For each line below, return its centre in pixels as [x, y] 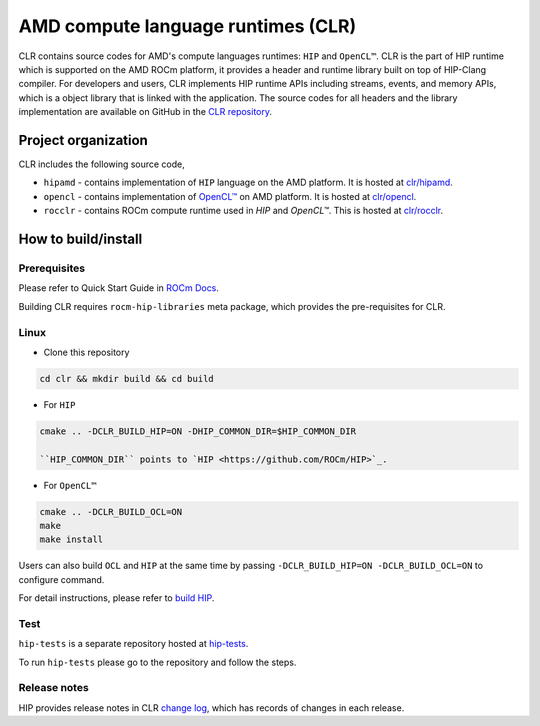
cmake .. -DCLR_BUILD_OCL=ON [111, 511]
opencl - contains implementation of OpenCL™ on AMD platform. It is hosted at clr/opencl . [230, 196]
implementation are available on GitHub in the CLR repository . [145, 112]
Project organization [83, 140]
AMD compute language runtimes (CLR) [187, 26]
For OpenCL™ [70, 485]
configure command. [61, 579]
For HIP [59, 404]
